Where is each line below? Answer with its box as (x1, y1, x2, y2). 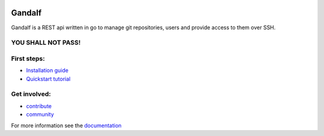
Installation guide (26, 67, 69, 74)
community (26, 111, 54, 118)
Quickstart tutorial (26, 75, 71, 82)
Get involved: (11, 90, 51, 98)
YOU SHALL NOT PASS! (11, 39, 81, 47)
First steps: (11, 54, 45, 63)
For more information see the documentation (11, 122, 122, 129)
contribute (26, 102, 52, 110)
